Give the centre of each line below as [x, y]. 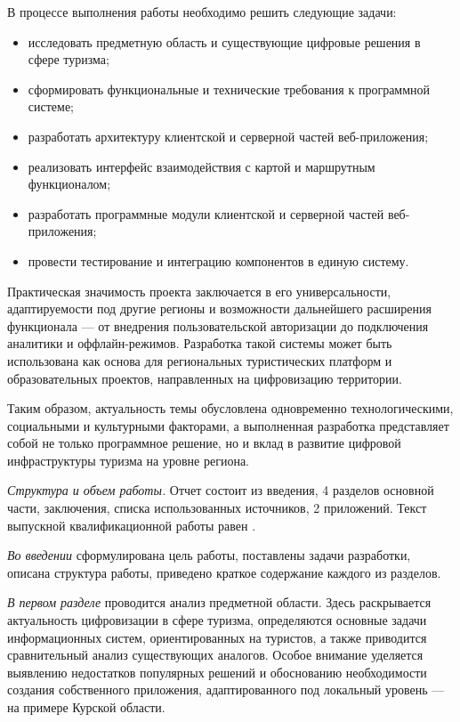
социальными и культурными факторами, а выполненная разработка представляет [228, 425]
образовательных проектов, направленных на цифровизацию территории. [205, 378]
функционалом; [69, 184]
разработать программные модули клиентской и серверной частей [206, 213]
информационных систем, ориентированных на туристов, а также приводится [217, 637]
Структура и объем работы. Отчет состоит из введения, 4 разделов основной [221, 490]
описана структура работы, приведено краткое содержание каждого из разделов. [224, 572]
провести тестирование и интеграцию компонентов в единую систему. [218, 260]
